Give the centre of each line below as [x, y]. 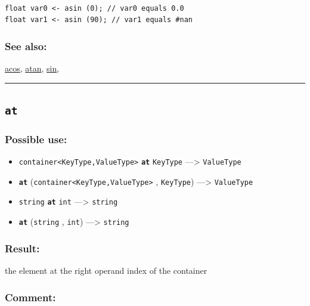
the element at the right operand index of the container [106, 271]
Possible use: [36, 139]
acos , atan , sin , [32, 68]
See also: [26, 46]
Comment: [30, 297]
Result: [22, 248]
